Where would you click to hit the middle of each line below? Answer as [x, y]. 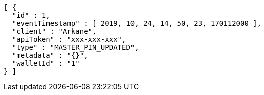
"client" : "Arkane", [54, 31]
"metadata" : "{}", [50, 55]
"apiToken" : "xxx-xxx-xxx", [69, 39]
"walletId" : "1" [46, 63]
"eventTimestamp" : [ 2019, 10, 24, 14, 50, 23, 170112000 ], [137, 23]
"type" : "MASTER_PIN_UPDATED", [75, 47]
